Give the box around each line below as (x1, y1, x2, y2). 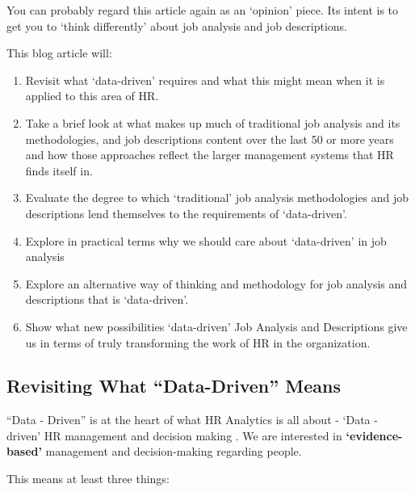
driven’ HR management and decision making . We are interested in (6, 427, 342, 444)
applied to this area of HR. (25, 87, 159, 104)
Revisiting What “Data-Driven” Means (6, 373, 341, 398)
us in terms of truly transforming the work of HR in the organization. (25, 334, 371, 351)
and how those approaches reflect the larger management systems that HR (25, 146, 394, 163)
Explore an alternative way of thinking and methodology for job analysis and (25, 275, 408, 292)
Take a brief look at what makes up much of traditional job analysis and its (25, 114, 400, 131)
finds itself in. (25, 162, 93, 179)
